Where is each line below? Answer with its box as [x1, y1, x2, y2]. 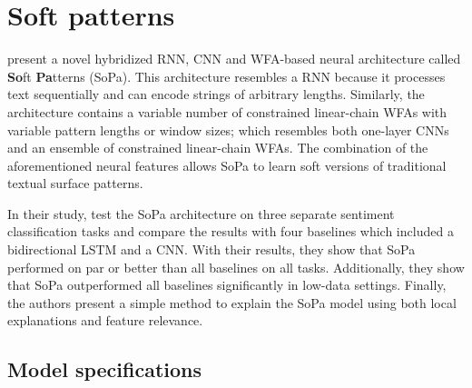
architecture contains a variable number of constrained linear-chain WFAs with [7, 102, 447, 121]
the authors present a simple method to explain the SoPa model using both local [7, 293, 457, 312]
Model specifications [7, 355, 202, 383]
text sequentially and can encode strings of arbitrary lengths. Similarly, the [7, 85, 425, 104]
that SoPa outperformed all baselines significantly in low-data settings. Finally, [7, 275, 447, 294]
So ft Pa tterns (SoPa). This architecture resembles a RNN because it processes [7, 66, 446, 85]
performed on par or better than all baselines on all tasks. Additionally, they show [7, 257, 465, 276]
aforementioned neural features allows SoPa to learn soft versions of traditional [7, 155, 447, 174]
